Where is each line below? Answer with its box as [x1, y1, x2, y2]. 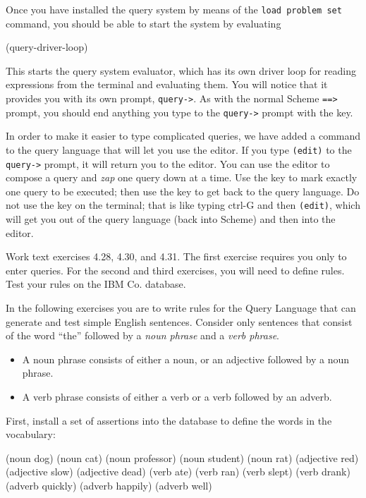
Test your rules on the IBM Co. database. [6, 277, 186, 291]
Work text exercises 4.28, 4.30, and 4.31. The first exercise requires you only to [6, 249, 347, 264]
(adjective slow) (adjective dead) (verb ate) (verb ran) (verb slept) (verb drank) [6, 464, 350, 479]
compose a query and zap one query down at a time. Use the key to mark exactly [6, 170, 358, 185]
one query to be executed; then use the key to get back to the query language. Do [6, 183, 360, 198]
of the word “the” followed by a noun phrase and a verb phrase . [6, 328, 279, 343]
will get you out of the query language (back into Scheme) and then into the [6, 212, 336, 226]
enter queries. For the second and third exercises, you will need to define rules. [6, 262, 345, 277]
